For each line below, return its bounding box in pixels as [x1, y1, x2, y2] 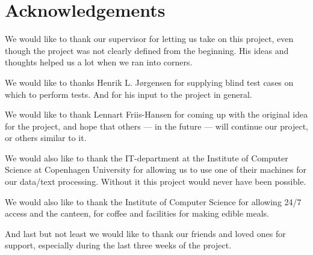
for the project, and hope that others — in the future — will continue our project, [5, 119, 308, 132]
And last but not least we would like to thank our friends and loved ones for [5, 227, 286, 239]
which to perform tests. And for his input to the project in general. [5, 88, 252, 100]
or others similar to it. [5, 131, 87, 144]
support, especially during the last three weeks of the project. [5, 239, 232, 251]
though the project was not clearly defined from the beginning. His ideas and [5, 44, 289, 56]
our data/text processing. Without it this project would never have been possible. [5, 175, 306, 188]
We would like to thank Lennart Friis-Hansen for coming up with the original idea [5, 108, 308, 121]
